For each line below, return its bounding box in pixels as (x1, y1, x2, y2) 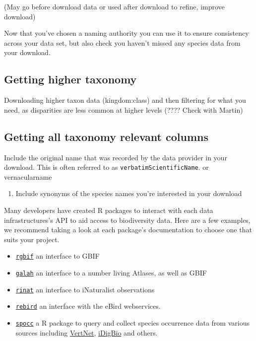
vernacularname (4, 171, 52, 182)
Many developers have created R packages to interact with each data (4, 205, 213, 215)
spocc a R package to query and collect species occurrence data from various (15, 318, 250, 328)
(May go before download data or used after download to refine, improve (4, 1, 225, 11)
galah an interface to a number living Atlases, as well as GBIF (15, 268, 207, 278)
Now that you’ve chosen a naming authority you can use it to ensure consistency (4, 28, 249, 38)
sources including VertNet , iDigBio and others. (15, 327, 158, 338)
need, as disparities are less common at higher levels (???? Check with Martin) (4, 104, 243, 115)
